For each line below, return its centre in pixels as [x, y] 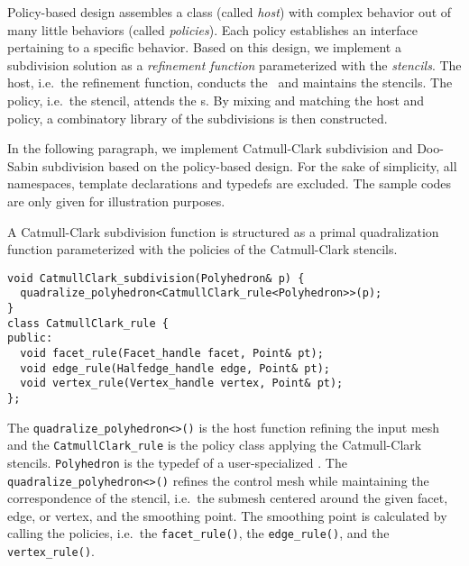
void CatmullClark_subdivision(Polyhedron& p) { [156, 278]
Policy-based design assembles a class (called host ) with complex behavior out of [230, 12]
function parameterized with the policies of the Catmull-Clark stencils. [202, 249]
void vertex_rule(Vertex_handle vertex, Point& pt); [182, 383]
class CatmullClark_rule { [88, 323]
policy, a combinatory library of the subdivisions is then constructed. [198, 118]
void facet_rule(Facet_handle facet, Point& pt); [172, 353]
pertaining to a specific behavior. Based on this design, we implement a [204, 47]
